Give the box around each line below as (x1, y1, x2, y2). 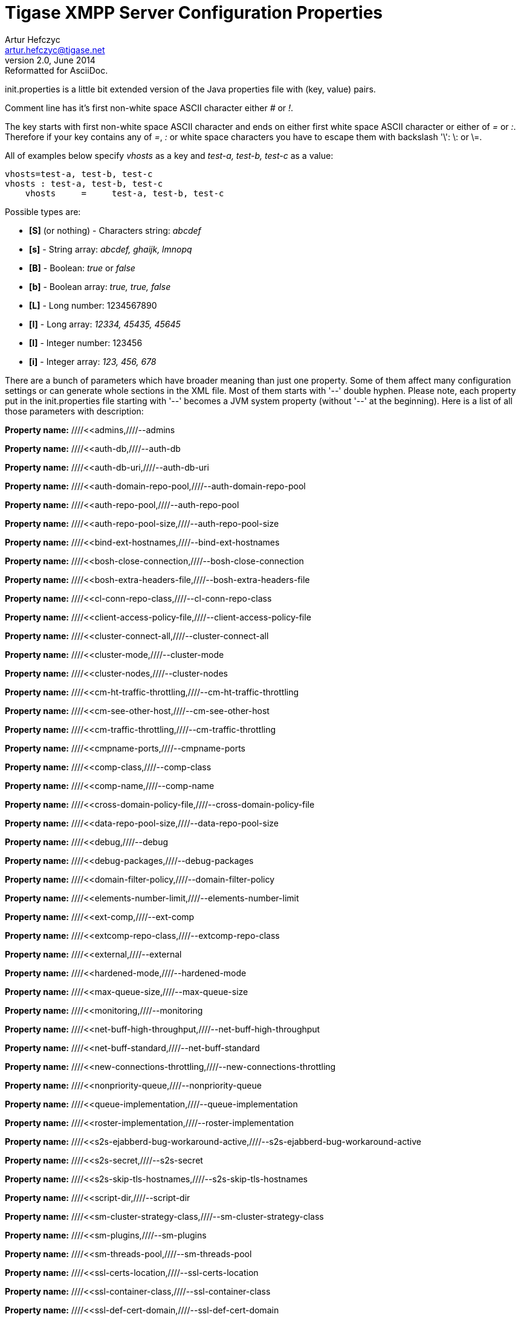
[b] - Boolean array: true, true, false (29, 281, 171, 292)
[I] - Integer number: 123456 (29, 337, 143, 348)
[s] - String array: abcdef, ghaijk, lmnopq (29, 243, 192, 254)
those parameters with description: (5, 405, 144, 416)
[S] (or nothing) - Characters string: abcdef (29, 225, 201, 236)
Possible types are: (5, 206, 81, 217)
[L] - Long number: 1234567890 (29, 300, 157, 311)
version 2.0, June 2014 (5, 54, 95, 65)
